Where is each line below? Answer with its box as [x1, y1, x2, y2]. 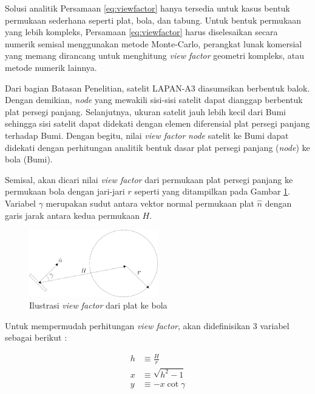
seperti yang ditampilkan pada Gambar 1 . [134, 185, 290, 198]
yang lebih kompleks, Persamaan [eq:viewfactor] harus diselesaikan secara [5, 25, 278, 38]
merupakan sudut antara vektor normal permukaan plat [46, 196, 254, 209]
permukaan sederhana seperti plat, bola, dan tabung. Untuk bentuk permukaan [5, 13, 302, 26]
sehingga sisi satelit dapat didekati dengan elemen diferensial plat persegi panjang [5, 117, 310, 130]
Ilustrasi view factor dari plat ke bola [29, 299, 168, 312]
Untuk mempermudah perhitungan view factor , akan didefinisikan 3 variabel [5, 319, 290, 332]
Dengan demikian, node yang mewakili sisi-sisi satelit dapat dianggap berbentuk [5, 93, 303, 106]
